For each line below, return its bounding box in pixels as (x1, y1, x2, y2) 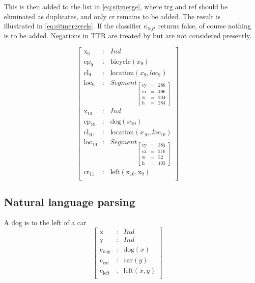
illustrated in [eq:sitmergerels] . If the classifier (4, 21, 142, 31)
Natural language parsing (4, 194, 135, 209)
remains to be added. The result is (117, 11, 221, 21)
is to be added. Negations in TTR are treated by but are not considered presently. (4, 30, 252, 40)
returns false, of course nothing (158, 21, 251, 31)
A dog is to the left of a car (4, 217, 86, 228)
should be (198, 1, 228, 11)
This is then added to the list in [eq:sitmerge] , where (4, 1, 162, 11)
